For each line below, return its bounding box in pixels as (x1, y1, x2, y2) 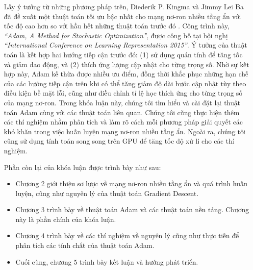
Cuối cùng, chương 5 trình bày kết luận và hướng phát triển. (15, 256, 198, 267)
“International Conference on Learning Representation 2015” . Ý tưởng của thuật (4, 40, 247, 50)
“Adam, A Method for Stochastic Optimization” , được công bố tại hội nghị (4, 30, 228, 40)
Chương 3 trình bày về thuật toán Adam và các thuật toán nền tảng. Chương (15, 204, 249, 215)
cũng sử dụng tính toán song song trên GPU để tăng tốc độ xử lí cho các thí (4, 136, 234, 146)
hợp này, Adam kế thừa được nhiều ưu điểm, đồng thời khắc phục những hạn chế (4, 69, 249, 79)
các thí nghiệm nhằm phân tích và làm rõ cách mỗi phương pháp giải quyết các (4, 117, 243, 127)
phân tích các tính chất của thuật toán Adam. (15, 240, 154, 250)
